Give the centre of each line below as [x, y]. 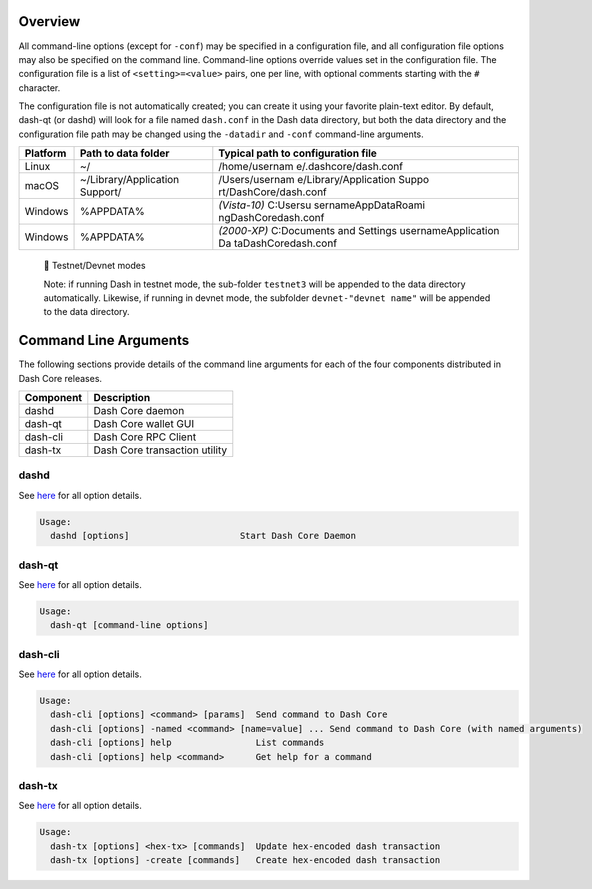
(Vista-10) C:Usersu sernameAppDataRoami [321, 205]
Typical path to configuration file [297, 153]
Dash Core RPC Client [145, 437]
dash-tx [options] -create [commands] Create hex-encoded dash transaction [245, 860]
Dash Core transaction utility [160, 450]
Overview [49, 21]
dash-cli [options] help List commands [187, 743]
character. [39, 87]
